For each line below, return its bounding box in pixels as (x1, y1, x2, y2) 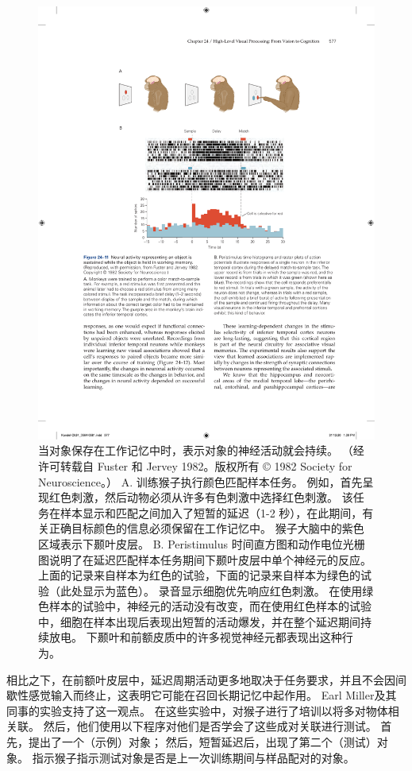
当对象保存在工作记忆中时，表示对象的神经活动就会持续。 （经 (38, 442, 364, 459)
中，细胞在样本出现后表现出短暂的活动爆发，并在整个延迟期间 (38, 613, 360, 630)
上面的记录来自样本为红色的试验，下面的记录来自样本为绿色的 (38, 567, 360, 583)
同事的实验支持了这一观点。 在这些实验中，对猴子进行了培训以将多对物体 (6, 702, 388, 719)
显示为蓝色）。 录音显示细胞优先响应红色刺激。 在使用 (82, 582, 363, 599)
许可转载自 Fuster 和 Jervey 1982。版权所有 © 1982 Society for (38, 457, 352, 474)
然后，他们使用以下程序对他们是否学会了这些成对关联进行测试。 (43, 718, 377, 734)
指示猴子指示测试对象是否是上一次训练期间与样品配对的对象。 (32, 749, 355, 765)
